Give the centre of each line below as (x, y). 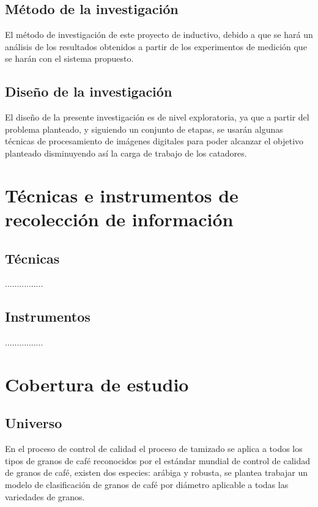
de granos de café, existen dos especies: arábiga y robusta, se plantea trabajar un (156, 472)
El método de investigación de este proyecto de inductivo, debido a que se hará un (159, 35)
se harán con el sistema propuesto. (69, 58)
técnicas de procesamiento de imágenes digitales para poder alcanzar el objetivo (154, 141)
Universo (34, 423)
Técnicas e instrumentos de (122, 195)
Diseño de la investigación (89, 91)
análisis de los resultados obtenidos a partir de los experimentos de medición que (156, 46)
